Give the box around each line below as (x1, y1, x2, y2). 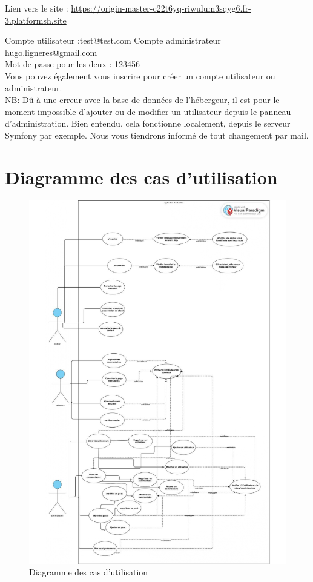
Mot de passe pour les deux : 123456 (5, 58, 140, 70)
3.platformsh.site (5, 13, 67, 26)
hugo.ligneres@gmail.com (5, 45, 97, 58)
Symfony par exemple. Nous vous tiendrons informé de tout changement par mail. (5, 128, 309, 141)
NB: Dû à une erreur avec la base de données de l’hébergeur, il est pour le (5, 93, 280, 106)
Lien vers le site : (5, 2, 68, 14)
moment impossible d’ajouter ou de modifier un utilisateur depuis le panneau (5, 105, 291, 117)
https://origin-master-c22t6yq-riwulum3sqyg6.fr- (71, 2, 251, 14)
